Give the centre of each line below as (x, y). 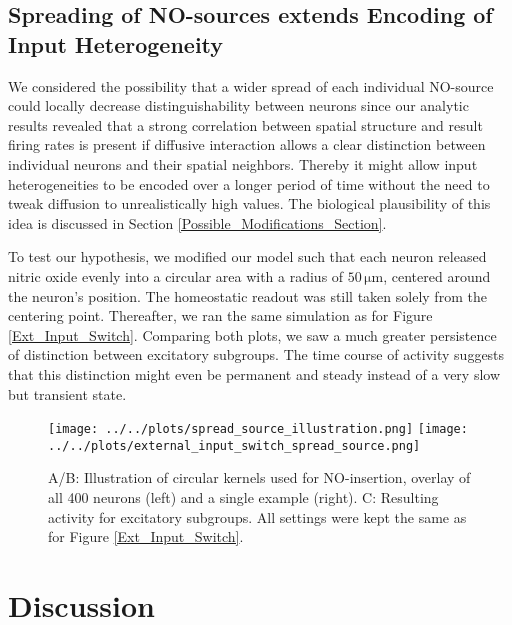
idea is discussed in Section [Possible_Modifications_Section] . (197, 222)
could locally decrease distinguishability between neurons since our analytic (238, 105)
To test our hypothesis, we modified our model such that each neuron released (247, 256)
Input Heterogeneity (116, 43)
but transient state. (67, 393)
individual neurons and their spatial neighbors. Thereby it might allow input (243, 163)
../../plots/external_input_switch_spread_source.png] (234, 445)
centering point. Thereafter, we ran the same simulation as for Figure (220, 315)
